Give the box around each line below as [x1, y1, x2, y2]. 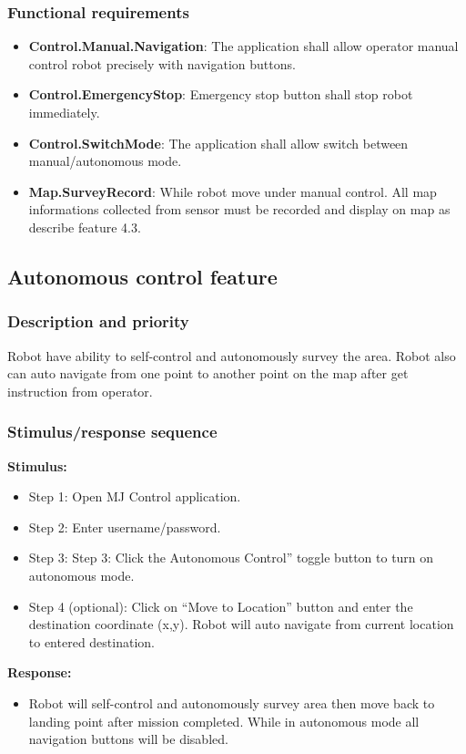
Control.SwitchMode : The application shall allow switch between [28, 133, 409, 152]
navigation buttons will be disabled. [28, 729, 228, 749]
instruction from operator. [7, 381, 153, 400]
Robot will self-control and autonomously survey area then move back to [28, 693, 435, 712]
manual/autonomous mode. [28, 151, 182, 170]
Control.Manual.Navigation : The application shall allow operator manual [28, 36, 459, 56]
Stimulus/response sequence [7, 420, 218, 443]
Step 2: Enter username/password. [28, 517, 221, 536]
